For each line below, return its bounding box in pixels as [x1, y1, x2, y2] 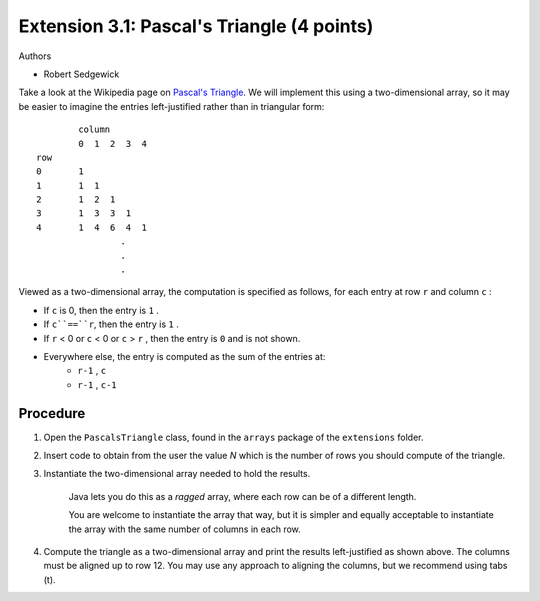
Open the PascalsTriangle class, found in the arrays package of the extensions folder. [43, 431, 424, 443]
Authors [18, 50, 52, 62]
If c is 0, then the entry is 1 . [43, 304, 160, 316]
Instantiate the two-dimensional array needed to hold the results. [43, 468, 311, 480]
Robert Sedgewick [43, 68, 120, 80]
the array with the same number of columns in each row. [68, 523, 302, 535]
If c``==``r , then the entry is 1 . [43, 318, 179, 330]
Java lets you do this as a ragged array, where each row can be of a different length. [68, 490, 417, 502]
